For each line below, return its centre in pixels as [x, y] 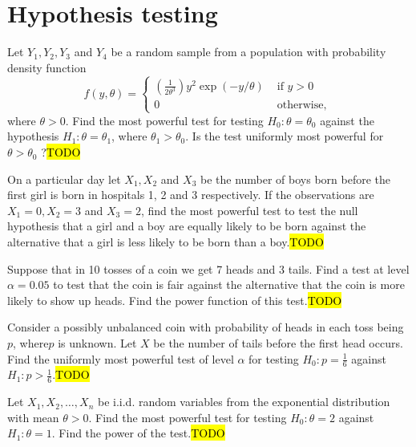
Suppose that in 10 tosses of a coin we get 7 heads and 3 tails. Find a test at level [208, 268]
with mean [33, 417]
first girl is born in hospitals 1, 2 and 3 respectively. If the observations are [191, 195]
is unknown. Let [97, 343]
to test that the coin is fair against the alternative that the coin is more [229, 284]
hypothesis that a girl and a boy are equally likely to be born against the [187, 226]
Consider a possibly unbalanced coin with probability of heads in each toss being [206, 327]
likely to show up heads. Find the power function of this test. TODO [175, 300]
